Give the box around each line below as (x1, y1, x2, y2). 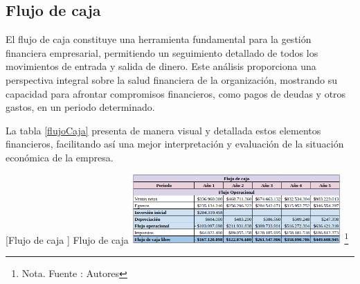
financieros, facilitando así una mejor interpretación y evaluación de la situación (6, 136, 344, 151)
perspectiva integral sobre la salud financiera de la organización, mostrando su (6, 72, 337, 87)
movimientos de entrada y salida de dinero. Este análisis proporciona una (6, 59, 316, 73)
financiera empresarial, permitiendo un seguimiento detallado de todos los (6, 45, 318, 60)
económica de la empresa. (6, 150, 114, 164)
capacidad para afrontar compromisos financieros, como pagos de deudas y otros (6, 86, 346, 100)
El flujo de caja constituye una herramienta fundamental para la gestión (6, 32, 312, 46)
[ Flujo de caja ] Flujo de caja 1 (6, 230, 349, 247)
